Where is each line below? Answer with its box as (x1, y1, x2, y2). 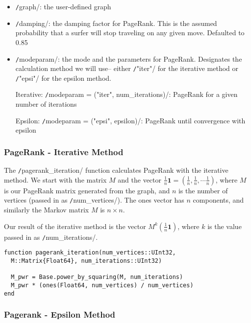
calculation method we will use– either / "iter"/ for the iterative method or (15, 63, 239, 73)
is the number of (178, 185, 228, 195)
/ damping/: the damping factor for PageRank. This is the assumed (15, 18, 217, 28)
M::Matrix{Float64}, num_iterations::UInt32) (11, 257, 162, 264)
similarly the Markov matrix (4, 205, 89, 215)
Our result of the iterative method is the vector (4, 221, 146, 231)
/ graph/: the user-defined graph (15, 1, 111, 11)
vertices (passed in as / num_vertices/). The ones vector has (4, 195, 184, 205)
